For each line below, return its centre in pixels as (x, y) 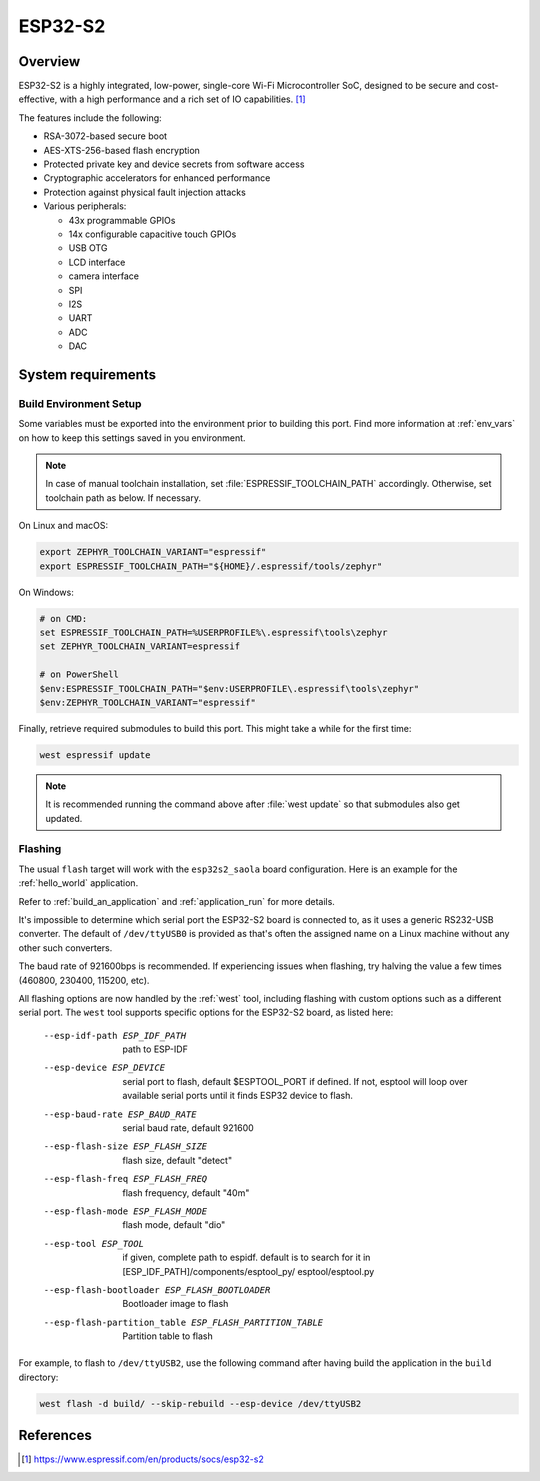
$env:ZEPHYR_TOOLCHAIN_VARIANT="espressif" (148, 702)
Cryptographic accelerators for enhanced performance (157, 178)
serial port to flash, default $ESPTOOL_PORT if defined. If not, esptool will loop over (295, 1081)
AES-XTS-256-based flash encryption (121, 150)
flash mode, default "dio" (174, 1225)
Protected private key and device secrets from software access (174, 164)
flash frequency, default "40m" (186, 1192)
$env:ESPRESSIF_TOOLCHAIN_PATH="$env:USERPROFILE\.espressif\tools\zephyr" (229, 688)
